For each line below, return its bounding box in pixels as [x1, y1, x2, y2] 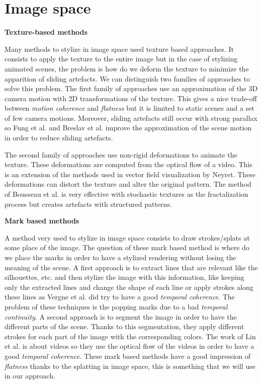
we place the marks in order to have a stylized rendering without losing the [5, 252, 236, 262]
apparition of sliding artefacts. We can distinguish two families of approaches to [5, 73, 250, 84]
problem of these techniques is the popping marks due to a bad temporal [5, 301, 228, 312]
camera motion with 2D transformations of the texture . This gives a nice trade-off [5, 93, 257, 103]
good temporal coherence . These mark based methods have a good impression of [5, 350, 251, 361]
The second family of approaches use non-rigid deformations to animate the [5, 149, 237, 160]
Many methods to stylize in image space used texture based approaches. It [5, 43, 234, 54]
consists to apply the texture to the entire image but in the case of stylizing [5, 53, 238, 64]
